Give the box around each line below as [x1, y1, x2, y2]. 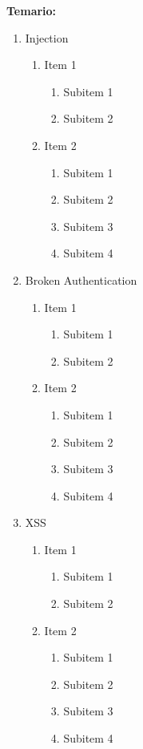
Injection [25, 29, 69, 46]
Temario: [6, 2, 57, 18]
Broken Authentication [25, 271, 137, 288]
